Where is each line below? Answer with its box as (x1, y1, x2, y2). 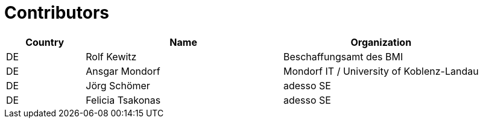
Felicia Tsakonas (86, 93, 161, 106)
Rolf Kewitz (86, 50, 137, 63)
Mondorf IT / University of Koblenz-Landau (283, 65, 479, 77)
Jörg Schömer (86, 79, 150, 92)
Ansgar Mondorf (86, 65, 160, 77)
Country (25, 36, 65, 48)
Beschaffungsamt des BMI (283, 50, 403, 63)
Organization (350, 36, 412, 48)
